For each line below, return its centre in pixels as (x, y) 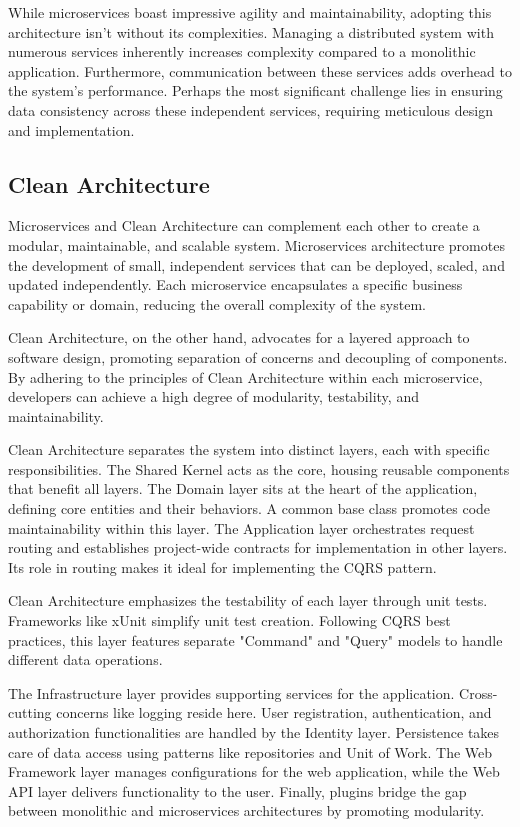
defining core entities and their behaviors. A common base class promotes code (249, 508)
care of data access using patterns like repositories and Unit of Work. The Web (250, 751)
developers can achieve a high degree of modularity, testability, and (213, 396)
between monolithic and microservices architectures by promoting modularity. (246, 810)
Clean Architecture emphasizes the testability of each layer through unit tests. (248, 600)
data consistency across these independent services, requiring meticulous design (250, 109)
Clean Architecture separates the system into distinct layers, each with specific (249, 449)
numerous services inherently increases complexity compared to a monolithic (242, 51)
